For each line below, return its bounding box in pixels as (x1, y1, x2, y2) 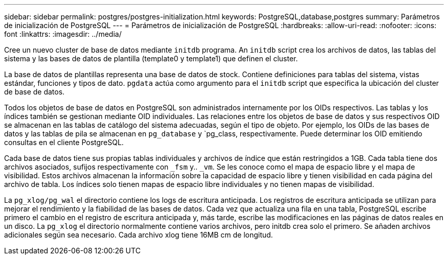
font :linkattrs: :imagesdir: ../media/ (4, 30, 122, 38)
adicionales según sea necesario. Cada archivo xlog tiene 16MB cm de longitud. (4, 230, 273, 239)
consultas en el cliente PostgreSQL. (4, 138, 124, 147)
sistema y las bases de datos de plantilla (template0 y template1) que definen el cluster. (4, 54, 298, 63)
